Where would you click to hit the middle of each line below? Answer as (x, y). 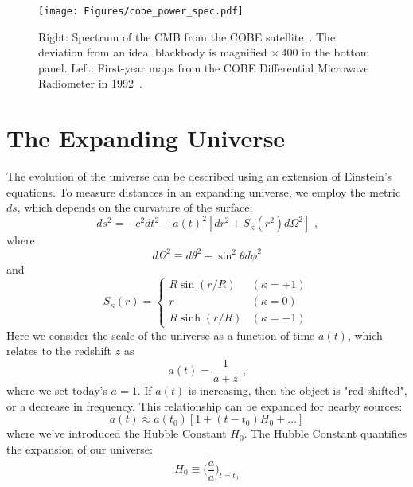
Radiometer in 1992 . (90, 83)
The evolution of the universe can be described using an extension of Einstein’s (199, 176)
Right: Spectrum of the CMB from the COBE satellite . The (187, 36)
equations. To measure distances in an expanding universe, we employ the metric (204, 191)
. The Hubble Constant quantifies (325, 433)
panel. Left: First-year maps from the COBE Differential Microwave (204, 67)
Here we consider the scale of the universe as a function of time (161, 335)
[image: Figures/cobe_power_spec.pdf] (141, 11)
